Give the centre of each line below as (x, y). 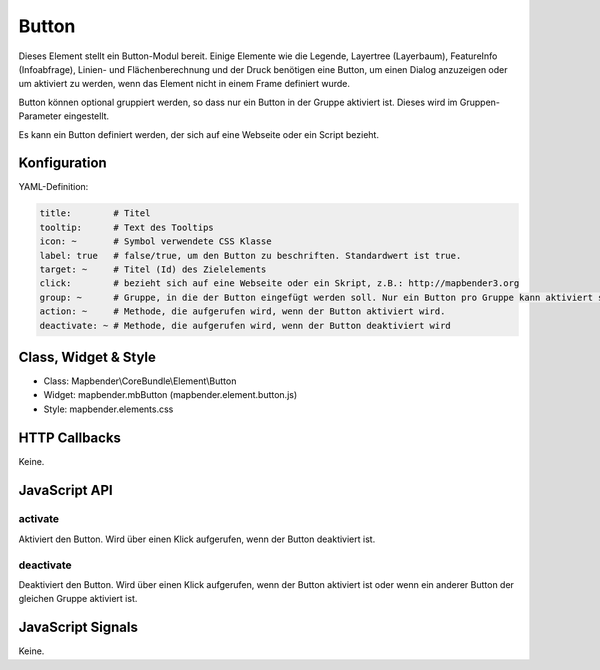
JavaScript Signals (78, 627)
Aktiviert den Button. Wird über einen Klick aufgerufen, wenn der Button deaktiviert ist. (197, 539)
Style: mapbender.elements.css (108, 409)
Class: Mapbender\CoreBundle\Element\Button (140, 381)
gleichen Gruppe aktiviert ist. (78, 599)
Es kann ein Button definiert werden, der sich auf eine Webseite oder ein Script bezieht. (199, 134)
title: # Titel (95, 213)
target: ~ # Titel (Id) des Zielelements (153, 269)
